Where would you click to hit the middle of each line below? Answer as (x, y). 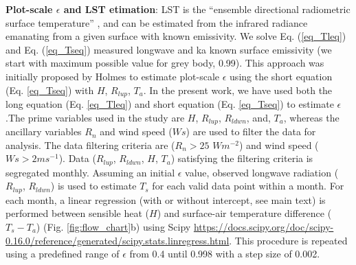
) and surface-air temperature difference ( (244, 213)
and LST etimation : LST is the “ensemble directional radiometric (207, 9)
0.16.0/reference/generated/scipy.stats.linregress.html (118, 240)
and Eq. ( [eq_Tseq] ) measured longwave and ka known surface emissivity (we (169, 49)
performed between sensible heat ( (78, 213)
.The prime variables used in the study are (95, 117)
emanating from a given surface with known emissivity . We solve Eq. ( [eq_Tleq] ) (176, 36)
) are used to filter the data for (251, 131)
